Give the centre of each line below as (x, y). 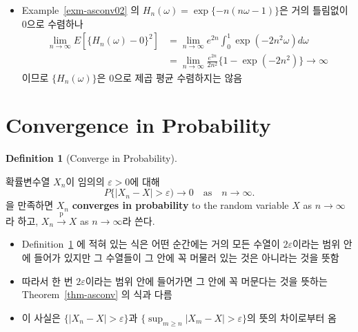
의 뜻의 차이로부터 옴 (292, 317)
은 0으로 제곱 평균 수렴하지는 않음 (170, 77)
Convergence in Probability (138, 125)
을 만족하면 (30, 205)
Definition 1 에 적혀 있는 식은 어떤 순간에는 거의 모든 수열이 (151, 244)
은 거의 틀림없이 (314, 10)
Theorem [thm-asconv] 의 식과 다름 (97, 294)
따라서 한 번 (47, 280)
